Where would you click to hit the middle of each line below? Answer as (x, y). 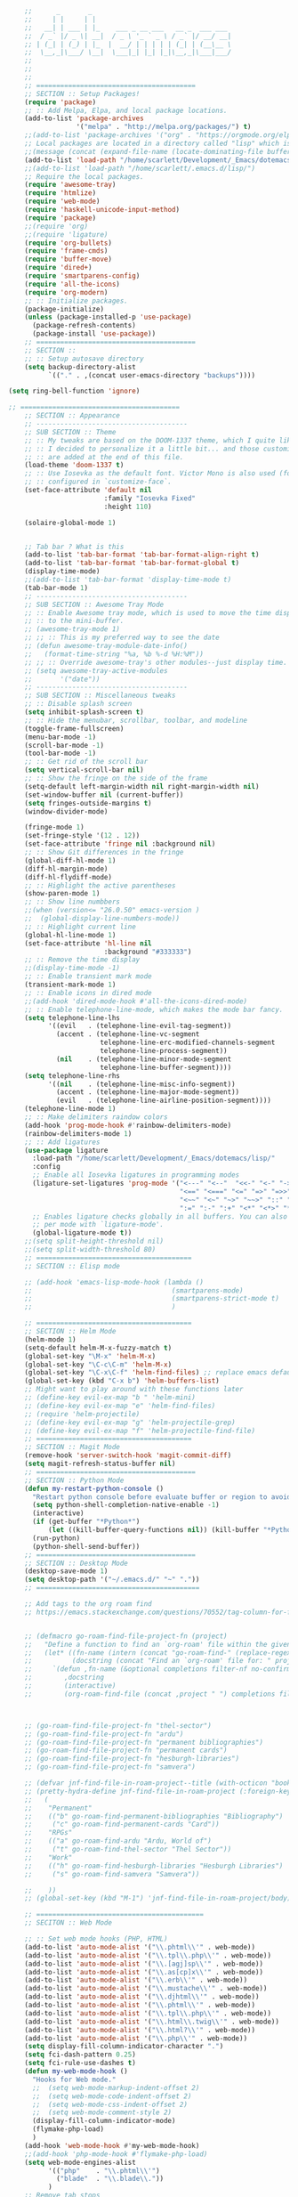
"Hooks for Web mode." (74, 2079)
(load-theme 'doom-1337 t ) (74, 466)
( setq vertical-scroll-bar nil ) (84, 770)
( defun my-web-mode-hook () (76, 2071)
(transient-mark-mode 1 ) (70, 985)
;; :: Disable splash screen (78, 704)
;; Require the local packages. (84, 176)
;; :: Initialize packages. (76, 301)
